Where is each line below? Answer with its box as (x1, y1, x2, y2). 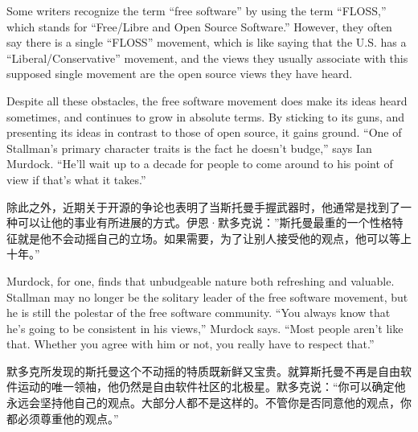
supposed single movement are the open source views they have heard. (6, 65, 353, 82)
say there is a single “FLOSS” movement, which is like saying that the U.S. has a (6, 34, 407, 51)
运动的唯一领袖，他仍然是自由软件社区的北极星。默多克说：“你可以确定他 (17, 378, 406, 395)
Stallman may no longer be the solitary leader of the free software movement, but (6, 288, 408, 305)
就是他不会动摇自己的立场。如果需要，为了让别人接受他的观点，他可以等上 (17, 229, 412, 246)
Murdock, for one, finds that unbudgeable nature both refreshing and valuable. (6, 272, 395, 289)
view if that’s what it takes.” (6, 171, 146, 187)
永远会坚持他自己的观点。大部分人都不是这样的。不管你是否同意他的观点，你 (6, 394, 412, 411)
